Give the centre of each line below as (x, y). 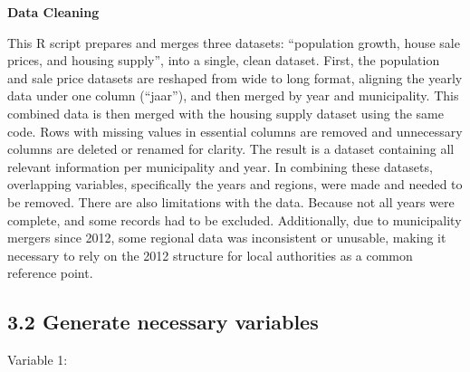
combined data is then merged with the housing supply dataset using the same (225, 113)
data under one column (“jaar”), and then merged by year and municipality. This (233, 95)
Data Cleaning (53, 12)
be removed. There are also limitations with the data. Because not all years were (231, 201)
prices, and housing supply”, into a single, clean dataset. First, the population (224, 60)
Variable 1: (38, 360)
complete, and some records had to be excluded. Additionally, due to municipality (235, 219)
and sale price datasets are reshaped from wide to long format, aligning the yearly (235, 77)
